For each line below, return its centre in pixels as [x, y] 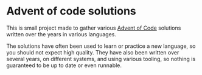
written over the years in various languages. [61, 34]
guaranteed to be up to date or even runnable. [64, 65]
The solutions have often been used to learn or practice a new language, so [101, 46]
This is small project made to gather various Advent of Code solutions [94, 28]
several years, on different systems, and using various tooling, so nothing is [101, 59]
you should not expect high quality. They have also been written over [93, 52]
